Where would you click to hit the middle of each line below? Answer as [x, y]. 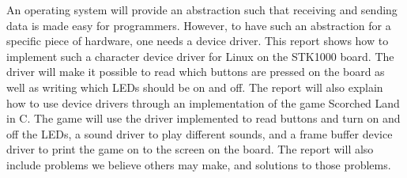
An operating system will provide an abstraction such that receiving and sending [202, 9]
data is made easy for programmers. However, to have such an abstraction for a [199, 25]
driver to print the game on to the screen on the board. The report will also [190, 149]
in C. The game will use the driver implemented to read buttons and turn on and [203, 118]
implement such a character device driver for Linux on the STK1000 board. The [200, 56]
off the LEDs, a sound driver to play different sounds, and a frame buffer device [200, 133]
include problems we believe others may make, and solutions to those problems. [199, 164]
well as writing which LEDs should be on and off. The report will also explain [195, 87]
